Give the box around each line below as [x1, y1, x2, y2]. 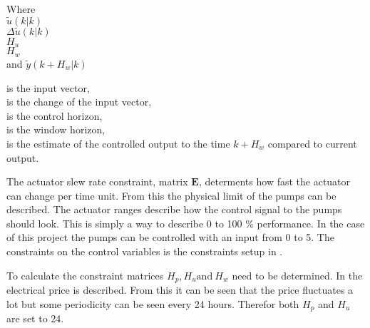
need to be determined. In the [232, 267, 363, 282]
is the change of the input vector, [6, 94, 152, 109]
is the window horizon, [6, 122, 106, 137]
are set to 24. [6, 311, 64, 326]
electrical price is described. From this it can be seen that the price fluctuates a [6, 282, 354, 297]
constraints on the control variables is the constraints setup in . [6, 244, 283, 259]
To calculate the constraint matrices [6, 267, 164, 282]
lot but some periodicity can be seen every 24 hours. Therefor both [6, 296, 299, 311]
